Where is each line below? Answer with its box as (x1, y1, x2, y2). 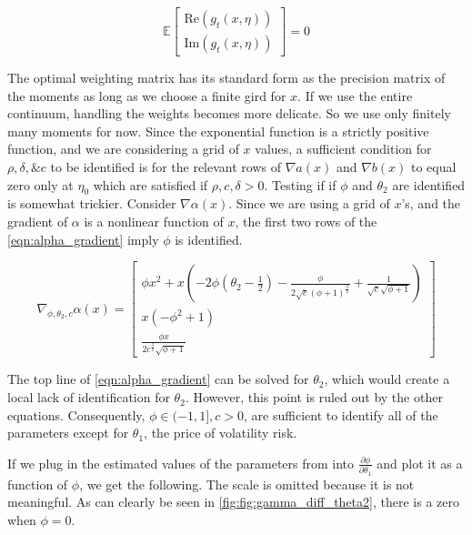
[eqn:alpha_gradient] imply (7, 229, 159, 248)
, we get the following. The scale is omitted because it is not (79, 474, 415, 493)
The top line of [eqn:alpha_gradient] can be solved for (7, 369, 309, 389)
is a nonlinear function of (84, 212, 224, 231)
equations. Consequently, (7, 405, 146, 424)
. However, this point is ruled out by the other (185, 388, 443, 407)
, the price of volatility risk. (144, 423, 297, 442)
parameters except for (7, 423, 129, 442)
